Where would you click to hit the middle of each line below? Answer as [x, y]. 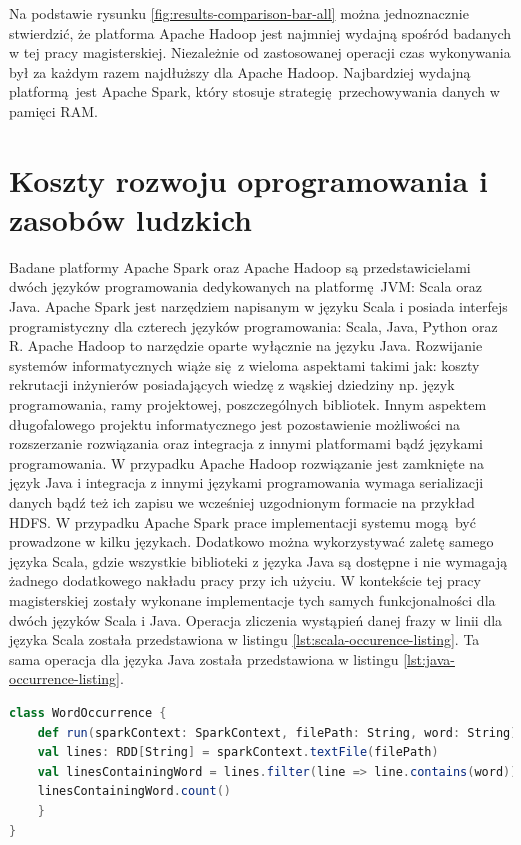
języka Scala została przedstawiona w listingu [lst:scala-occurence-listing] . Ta [244, 639]
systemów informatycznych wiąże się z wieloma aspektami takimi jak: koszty [244, 364]
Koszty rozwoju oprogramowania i [248, 179]
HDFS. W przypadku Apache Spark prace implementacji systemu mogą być [242, 521]
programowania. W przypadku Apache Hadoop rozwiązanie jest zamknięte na [247, 462]
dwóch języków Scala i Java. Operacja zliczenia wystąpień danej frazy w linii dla [256, 619]
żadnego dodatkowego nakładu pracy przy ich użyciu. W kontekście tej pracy [245, 580]
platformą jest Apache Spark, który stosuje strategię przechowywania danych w [254, 91]
